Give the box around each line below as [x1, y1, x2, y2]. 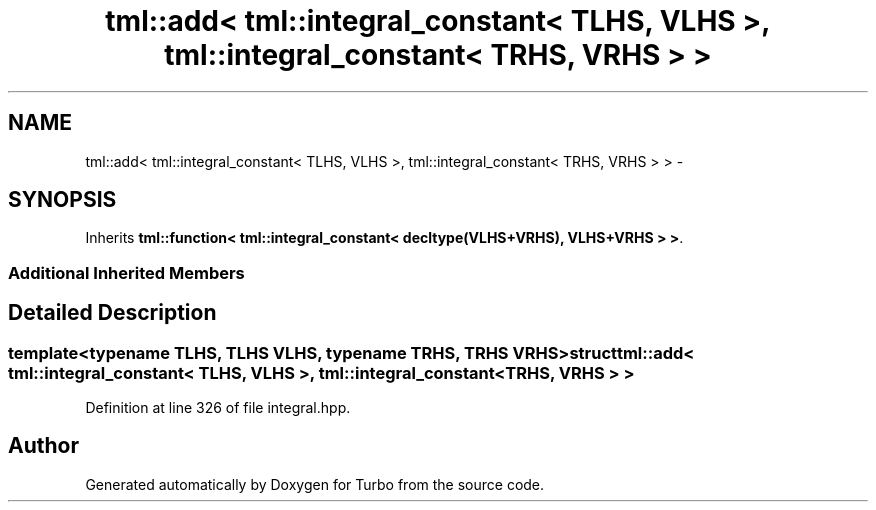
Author [8, 433, 79, 459]
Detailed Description [8, 300, 217, 326]
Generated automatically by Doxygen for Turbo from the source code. [85, 475, 545, 493]
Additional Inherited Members [8, 262, 245, 283]
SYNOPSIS [8, 187, 117, 213]
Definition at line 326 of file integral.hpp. [85, 399, 351, 417]
